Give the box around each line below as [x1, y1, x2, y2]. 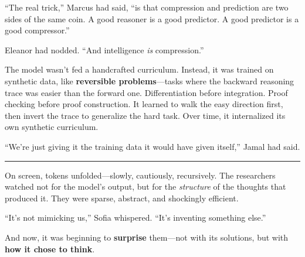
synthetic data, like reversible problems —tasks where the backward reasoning [5, 74, 294, 87]
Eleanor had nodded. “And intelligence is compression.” [5, 43, 204, 56]
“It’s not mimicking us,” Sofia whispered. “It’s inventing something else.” [5, 211, 266, 224]
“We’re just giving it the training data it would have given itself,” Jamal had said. [5, 140, 300, 152]
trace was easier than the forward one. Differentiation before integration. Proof [5, 86, 288, 98]
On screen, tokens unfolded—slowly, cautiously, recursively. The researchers [5, 169, 276, 181]
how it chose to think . [5, 242, 95, 255]
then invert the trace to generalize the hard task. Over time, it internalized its [5, 109, 286, 121]
